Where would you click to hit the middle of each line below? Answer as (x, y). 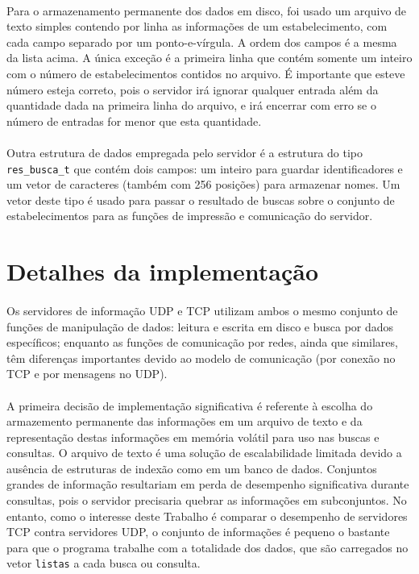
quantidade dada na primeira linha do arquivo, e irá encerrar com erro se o (191, 105)
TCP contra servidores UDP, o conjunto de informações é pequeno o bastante (198, 532)
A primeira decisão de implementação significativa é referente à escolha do (190, 405)
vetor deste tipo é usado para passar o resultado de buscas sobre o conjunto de (201, 200)
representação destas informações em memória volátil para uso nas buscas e (193, 437)
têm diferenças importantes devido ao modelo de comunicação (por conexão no (201, 358)
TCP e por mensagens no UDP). (87, 374)
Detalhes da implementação (163, 271)
